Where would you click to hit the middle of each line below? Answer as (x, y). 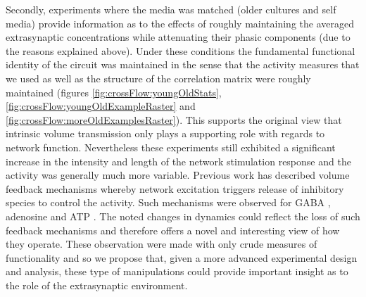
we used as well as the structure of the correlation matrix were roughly (158, 78)
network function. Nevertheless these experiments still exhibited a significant (171, 147)
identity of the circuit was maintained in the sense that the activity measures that (183, 64)
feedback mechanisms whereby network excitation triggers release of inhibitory (175, 188)
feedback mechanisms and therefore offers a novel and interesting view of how (173, 230)
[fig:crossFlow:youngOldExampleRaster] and (101, 106)
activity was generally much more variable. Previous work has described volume (178, 175)
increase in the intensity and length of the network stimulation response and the (178, 161)
